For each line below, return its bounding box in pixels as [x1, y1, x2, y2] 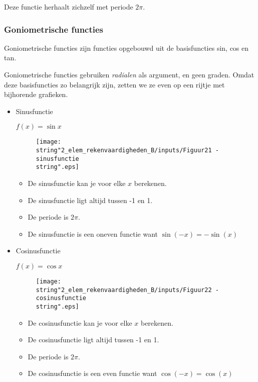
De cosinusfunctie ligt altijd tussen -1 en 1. [28, 334, 159, 345]
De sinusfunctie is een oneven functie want [28, 228, 158, 239]
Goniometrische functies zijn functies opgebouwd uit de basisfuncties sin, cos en [4, 42, 249, 53]
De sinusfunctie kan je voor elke [28, 178, 126, 188]
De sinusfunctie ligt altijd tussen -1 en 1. [28, 195, 153, 205]
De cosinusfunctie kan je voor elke [28, 317, 132, 328]
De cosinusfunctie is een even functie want [28, 368, 157, 378]
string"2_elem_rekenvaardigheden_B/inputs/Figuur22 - [36, 286, 219, 294]
